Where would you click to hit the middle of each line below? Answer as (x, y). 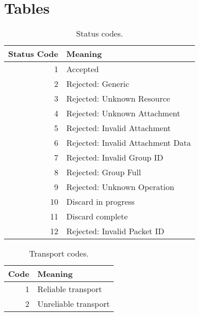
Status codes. (99, 34)
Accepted (82, 69)
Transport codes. (59, 254)
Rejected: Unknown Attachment (123, 113)
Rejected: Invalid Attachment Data (129, 143)
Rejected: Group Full (104, 172)
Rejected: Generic (98, 84)
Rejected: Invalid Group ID (115, 157)
